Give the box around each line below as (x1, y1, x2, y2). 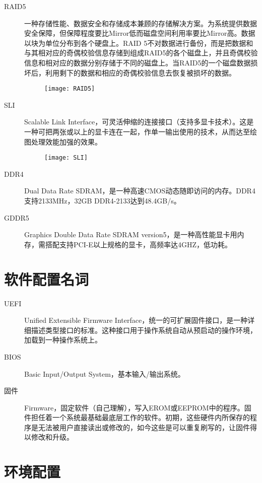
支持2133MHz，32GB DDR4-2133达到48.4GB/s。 (24, 195, 181, 206)
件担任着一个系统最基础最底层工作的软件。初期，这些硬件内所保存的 (24, 412, 250, 423)
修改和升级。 (31, 432, 74, 442)
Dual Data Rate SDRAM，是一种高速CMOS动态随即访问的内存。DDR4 (24, 185, 255, 196)
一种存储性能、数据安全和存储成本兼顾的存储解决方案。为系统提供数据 (24, 18, 257, 28)
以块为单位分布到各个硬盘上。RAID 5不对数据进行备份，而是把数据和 (24, 37, 253, 48)
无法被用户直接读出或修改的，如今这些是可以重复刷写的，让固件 (38, 422, 250, 432)
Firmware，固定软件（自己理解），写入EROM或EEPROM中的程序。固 (24, 402, 251, 412)
